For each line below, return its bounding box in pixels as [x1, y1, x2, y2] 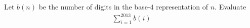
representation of [156, 1, 209, 11]
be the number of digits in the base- [38, 1, 150, 11]
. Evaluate [215, 1, 246, 11]
